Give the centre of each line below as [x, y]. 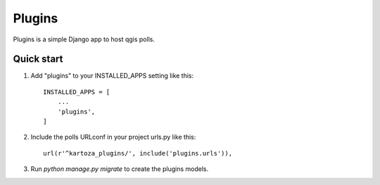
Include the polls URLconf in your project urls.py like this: [113, 137]
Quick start [38, 59]
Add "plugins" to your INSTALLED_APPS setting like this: [112, 76]
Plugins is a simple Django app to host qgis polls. [84, 39]
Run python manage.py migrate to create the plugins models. [120, 169]
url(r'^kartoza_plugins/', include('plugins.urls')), [138, 153]
